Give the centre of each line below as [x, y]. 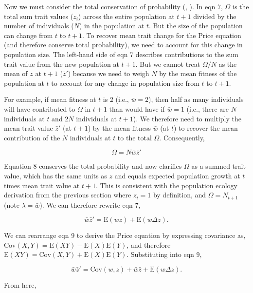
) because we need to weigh [108, 73]
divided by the [215, 16]
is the [241, 6]
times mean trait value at [42, 185]
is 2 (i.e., [116, 99]
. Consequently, [182, 137]
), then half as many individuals [196, 99]
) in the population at [112, 26]
